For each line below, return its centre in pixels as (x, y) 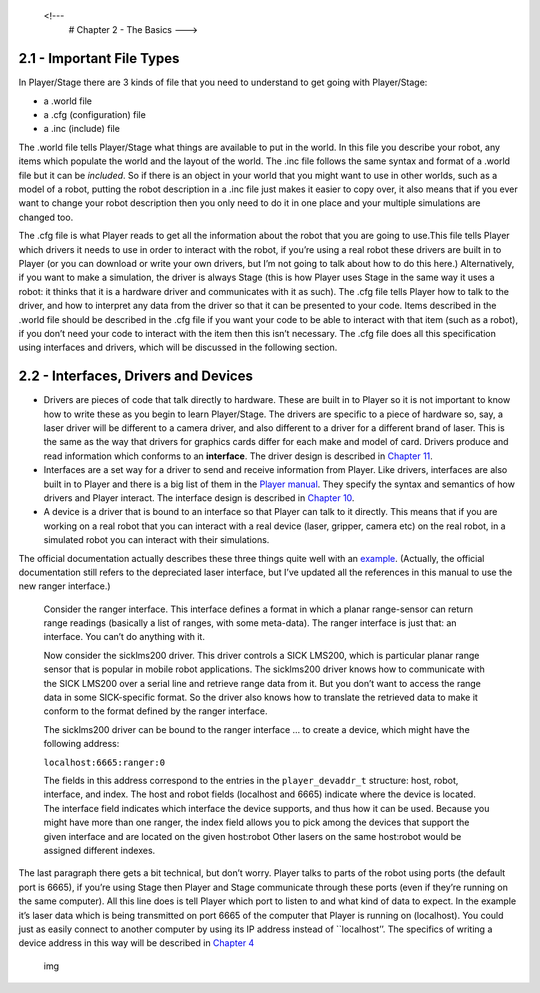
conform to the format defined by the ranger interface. (155, 711)
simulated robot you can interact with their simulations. (156, 540)
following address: (81, 744)
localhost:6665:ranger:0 (104, 762)
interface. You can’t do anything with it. (124, 637)
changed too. (46, 217)
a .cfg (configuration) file (95, 115)
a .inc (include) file (81, 129)
